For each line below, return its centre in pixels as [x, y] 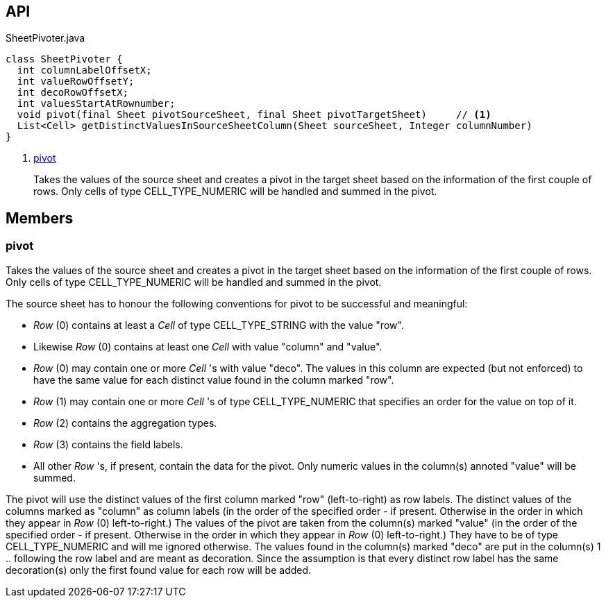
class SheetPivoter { [64, 59]
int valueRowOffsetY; [76, 82]
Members [40, 218]
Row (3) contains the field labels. [108, 444]
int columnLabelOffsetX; [84, 70]
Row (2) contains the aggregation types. [125, 423]
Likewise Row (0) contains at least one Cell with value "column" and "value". [208, 346]
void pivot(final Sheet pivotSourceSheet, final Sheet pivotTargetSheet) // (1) [254, 115]
